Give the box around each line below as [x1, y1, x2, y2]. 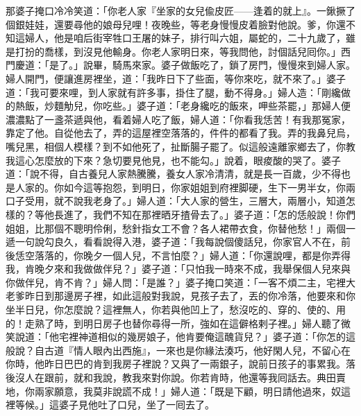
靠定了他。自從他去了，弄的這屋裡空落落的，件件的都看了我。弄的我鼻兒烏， [6, 125, 355, 140]
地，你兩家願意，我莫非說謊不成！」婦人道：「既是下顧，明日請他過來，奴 [6, 383, 341, 398]
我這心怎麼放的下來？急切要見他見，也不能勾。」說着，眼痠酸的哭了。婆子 [6, 153, 341, 167]
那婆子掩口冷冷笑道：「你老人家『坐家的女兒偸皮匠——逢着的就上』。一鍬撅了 [6, 3, 355, 17]
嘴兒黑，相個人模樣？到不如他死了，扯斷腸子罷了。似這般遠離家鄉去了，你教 [6, 139, 355, 153]
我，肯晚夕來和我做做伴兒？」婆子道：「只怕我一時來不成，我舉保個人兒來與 [6, 261, 351, 276]
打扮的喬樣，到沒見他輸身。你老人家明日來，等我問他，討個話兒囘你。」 [15, 44, 341, 58]
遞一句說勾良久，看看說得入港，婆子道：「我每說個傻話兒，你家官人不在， [6, 234, 341, 249]
